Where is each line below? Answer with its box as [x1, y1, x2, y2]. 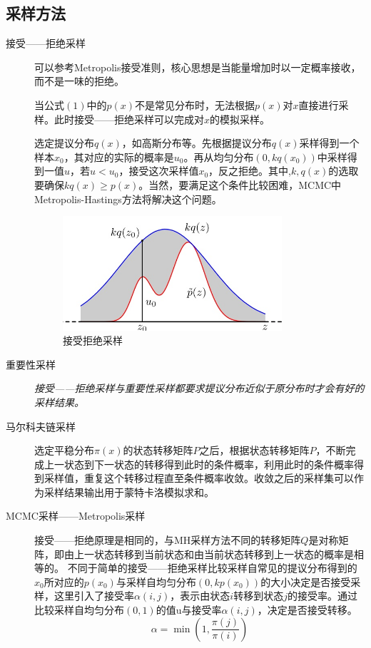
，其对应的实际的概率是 [63, 149, 174, 164]
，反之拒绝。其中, [208, 163, 291, 178]
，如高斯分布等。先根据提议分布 [121, 135, 272, 150]
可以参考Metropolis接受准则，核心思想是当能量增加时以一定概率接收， [34, 59, 361, 74]
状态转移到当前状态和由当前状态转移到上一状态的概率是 [93, 546, 354, 561]
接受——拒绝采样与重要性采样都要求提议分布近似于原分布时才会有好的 [34, 381, 365, 396]
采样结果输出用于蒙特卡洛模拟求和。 [44, 484, 214, 499]
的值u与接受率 [156, 602, 222, 617]
